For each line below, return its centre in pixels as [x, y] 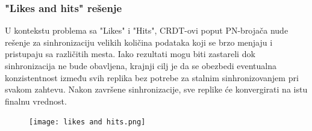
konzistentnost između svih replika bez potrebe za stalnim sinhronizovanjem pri [152, 77]
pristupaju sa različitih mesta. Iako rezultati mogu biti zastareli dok [130, 54]
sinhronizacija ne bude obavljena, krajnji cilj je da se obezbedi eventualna [141, 65]
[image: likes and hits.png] [87, 122]
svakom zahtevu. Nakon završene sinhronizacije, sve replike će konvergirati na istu [156, 89]
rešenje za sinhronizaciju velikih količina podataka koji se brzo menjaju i [139, 42]
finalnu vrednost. [36, 101]
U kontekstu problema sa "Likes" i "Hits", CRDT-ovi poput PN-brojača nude [147, 30]
